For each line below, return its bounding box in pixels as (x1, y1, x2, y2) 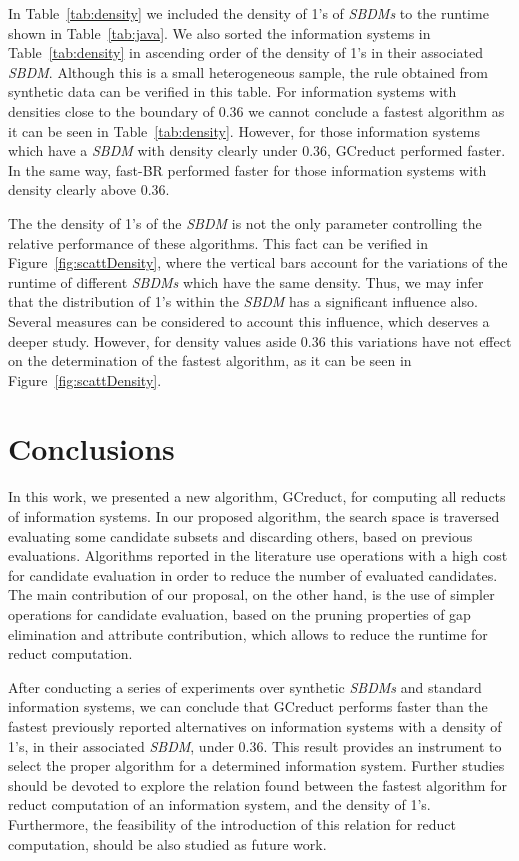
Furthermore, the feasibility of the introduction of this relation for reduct (8, 813, 456, 834)
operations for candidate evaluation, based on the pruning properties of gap (8, 603, 471, 624)
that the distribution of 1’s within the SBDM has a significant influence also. (8, 291, 478, 312)
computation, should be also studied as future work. (8, 833, 327, 854)
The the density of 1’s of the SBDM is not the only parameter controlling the (8, 212, 482, 233)
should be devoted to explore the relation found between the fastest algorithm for (8, 774, 507, 795)
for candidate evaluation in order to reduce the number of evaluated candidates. (8, 564, 498, 585)
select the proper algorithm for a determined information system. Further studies (8, 755, 505, 776)
